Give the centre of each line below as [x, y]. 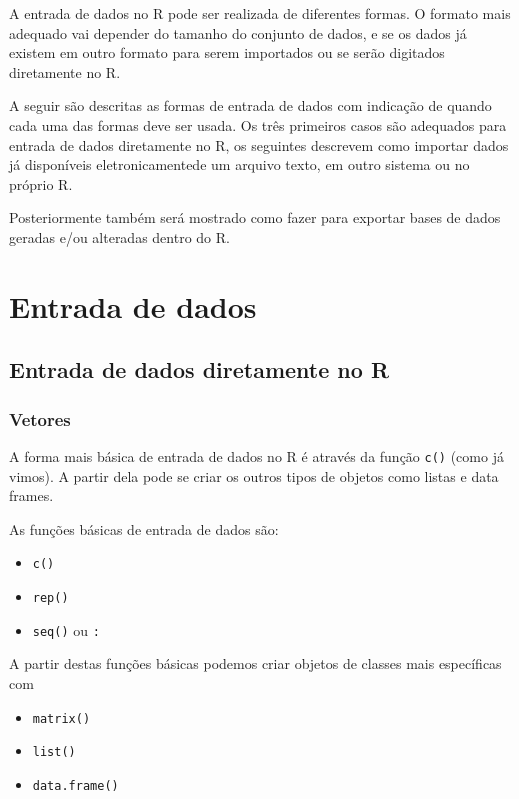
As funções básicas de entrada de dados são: [144, 528]
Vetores [40, 418]
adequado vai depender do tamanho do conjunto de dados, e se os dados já [238, 32]
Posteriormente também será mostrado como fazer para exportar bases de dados [255, 217]
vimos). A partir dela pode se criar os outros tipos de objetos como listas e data [254, 475]
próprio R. [41, 183]
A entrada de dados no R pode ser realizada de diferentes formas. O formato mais [260, 13]
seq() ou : [66, 629]
